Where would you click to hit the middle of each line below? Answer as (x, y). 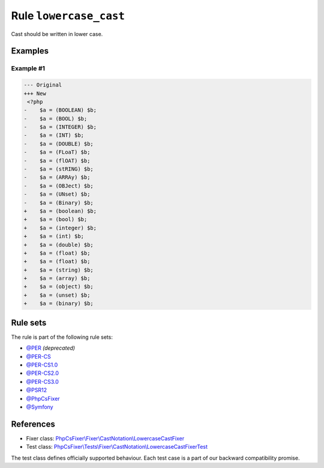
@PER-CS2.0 (43, 373)
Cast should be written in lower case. (57, 34)
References (33, 424)
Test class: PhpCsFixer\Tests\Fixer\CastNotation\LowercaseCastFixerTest (117, 447)
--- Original (43, 85)
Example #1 (28, 68)
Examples (30, 51)
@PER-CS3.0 (43, 381)
